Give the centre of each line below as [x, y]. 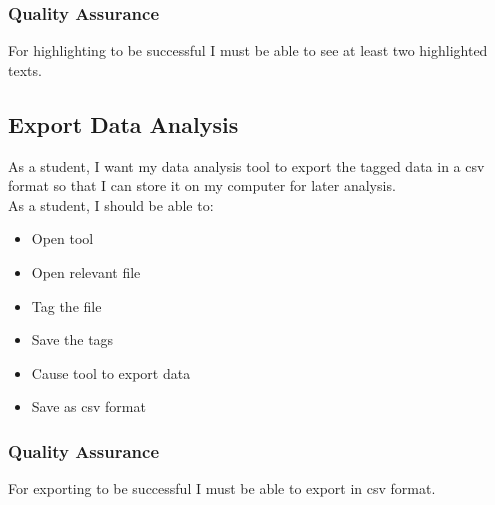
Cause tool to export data [111, 372]
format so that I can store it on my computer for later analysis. [202, 185]
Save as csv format [88, 406]
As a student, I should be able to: [111, 204]
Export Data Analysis [123, 123]
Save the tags [72, 339]
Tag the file [66, 305]
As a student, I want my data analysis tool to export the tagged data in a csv [246, 165]
